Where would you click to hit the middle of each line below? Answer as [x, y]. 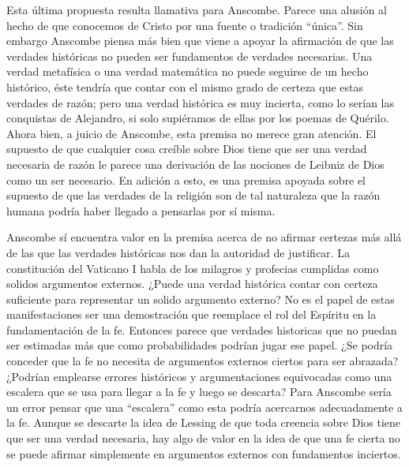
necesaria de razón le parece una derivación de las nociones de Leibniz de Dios [195, 164]
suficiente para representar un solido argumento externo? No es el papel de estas [201, 299]
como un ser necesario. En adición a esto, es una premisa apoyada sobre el [186, 179]
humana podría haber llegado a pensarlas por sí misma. [141, 210]
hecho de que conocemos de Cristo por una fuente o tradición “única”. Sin [185, 25]
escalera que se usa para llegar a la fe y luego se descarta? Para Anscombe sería [199, 392]
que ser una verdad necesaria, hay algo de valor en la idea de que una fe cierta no [203, 438]
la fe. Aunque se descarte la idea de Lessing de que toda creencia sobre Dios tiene [204, 422]
